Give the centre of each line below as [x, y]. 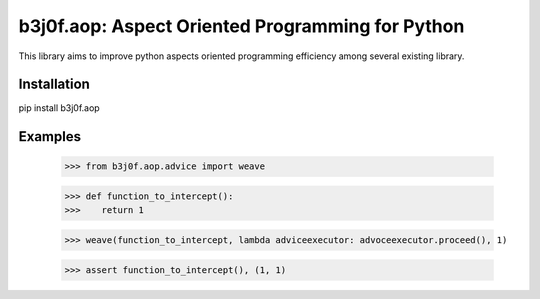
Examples [50, 136]
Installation [54, 84]
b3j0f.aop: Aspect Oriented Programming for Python [241, 26]
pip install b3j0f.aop [59, 108]
